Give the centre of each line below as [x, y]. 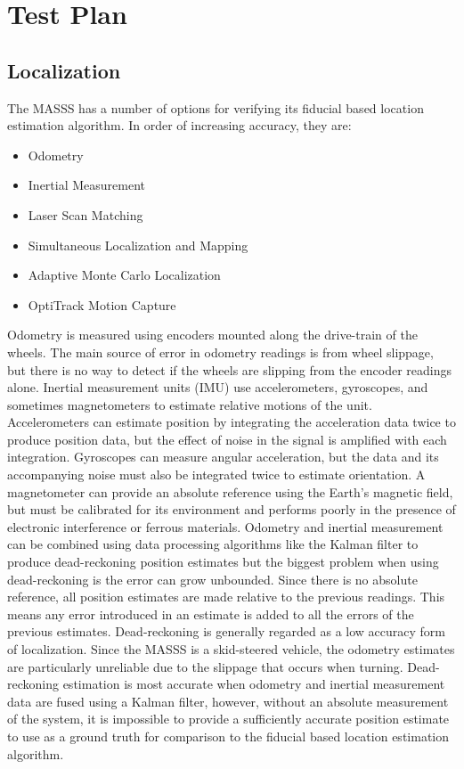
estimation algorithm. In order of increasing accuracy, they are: [179, 125]
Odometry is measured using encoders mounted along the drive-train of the [212, 335]
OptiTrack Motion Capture [102, 304]
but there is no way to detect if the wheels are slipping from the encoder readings [230, 369]
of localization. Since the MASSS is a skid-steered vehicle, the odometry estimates [231, 649]
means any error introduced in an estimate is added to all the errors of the [211, 614]
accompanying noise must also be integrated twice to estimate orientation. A [216, 474]
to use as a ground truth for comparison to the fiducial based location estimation [228, 736]
